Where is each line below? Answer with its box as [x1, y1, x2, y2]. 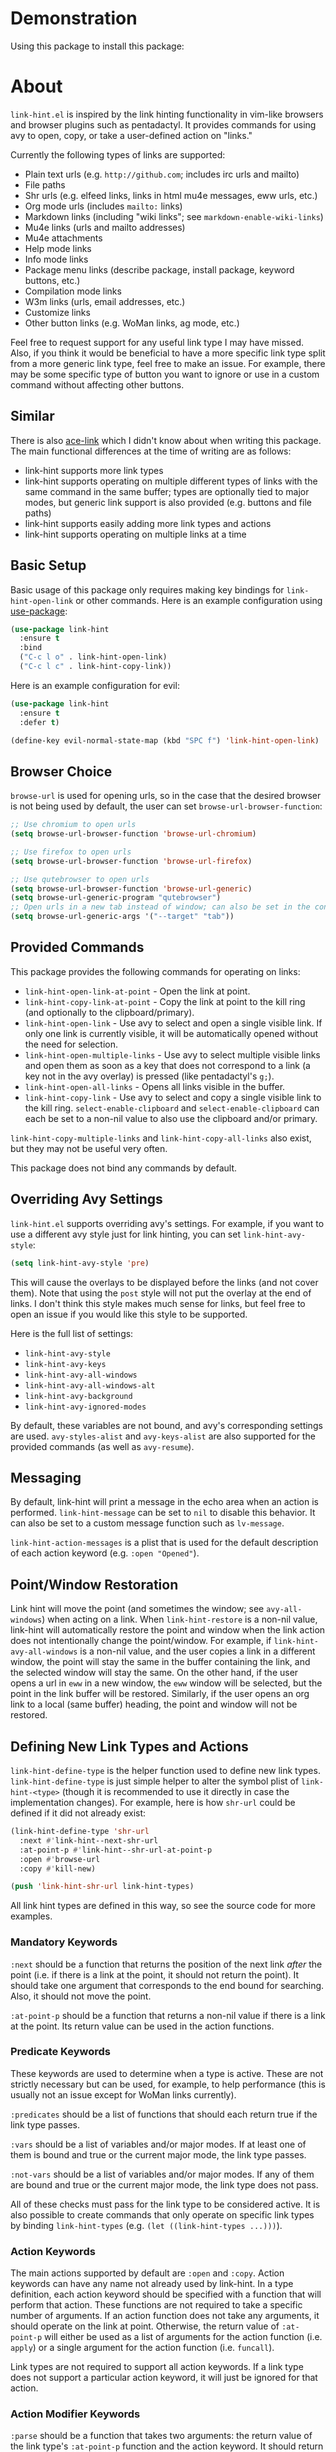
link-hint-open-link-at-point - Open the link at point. [24, 985, 251, 997]
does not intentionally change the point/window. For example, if [10, 1635, 272, 1647]
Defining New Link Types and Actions [10, 1738, 249, 1755]
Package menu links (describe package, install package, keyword [24, 263, 295, 276]
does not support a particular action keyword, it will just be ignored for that [10, 2372, 318, 2384]
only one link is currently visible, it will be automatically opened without [24, 1027, 319, 1039]
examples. [10, 1910, 53, 1922]
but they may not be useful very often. [10, 1142, 168, 1154]
